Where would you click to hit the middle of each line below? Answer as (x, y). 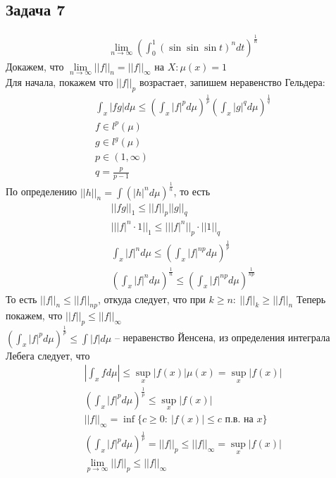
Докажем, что (35, 66)
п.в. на (239, 419)
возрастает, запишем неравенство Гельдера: (232, 81)
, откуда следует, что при (151, 299)
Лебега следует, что (48, 355)
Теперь (311, 299)
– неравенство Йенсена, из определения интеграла (222, 337)
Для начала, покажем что (60, 81)
